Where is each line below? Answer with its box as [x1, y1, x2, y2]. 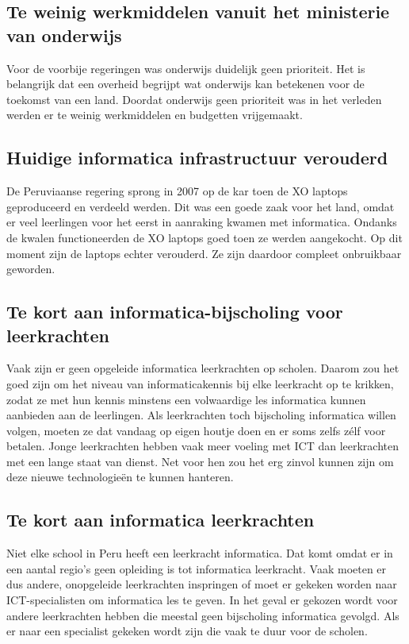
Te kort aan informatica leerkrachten [6, 507, 315, 532]
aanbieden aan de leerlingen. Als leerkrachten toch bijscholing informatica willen [6, 407, 396, 423]
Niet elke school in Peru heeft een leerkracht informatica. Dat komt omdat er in [6, 545, 393, 561]
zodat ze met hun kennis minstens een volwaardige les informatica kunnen [6, 391, 366, 407]
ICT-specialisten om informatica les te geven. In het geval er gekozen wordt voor [6, 592, 398, 608]
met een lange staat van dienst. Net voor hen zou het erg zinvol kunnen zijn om [6, 453, 394, 469]
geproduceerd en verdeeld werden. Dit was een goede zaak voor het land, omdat [6, 198, 395, 214]
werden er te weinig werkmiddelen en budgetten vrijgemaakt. [6, 106, 303, 123]
